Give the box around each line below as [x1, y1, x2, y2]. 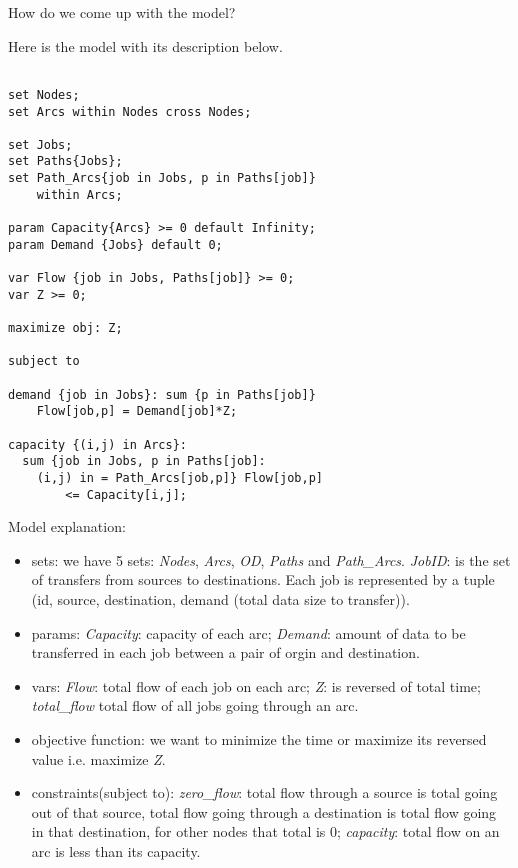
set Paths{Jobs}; [8, 154, 123, 169]
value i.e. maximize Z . [31, 748, 166, 769]
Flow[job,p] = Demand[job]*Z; [36, 404, 238, 419]
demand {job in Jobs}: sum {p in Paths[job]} [8, 387, 316, 402]
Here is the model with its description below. [8, 35, 283, 56]
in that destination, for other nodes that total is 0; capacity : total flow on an [31, 821, 500, 842]
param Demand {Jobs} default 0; [8, 237, 223, 252]
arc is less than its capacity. [31, 840, 201, 861]
